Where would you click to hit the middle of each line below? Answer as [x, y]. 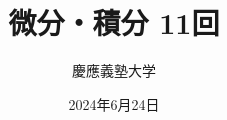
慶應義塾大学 [114, 70]
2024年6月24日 [114, 103]
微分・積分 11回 [114, 22]
